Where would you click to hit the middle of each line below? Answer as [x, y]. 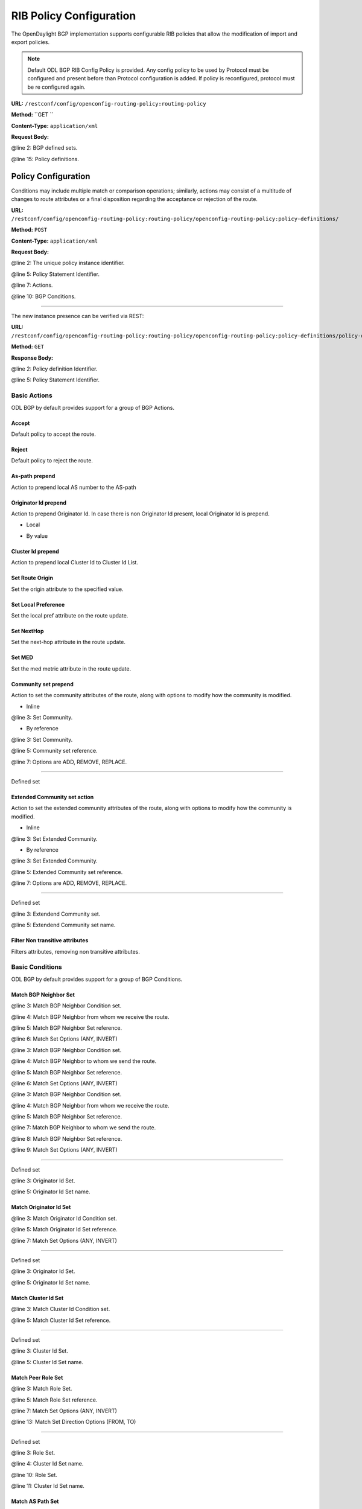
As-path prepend [33, 476]
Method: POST [29, 230]
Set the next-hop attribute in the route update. [68, 642]
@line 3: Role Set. [33, 1453]
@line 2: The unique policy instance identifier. [68, 263]
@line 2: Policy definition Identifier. [54, 369]
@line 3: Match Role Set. [42, 1389]
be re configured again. [56, 87]
